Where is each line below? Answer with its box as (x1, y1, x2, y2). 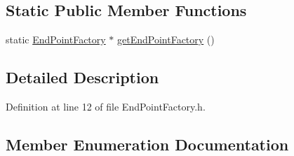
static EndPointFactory (6, 32, 106, 47)
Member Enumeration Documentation (6, 133, 289, 155)
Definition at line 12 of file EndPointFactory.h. (6, 99, 206, 113)
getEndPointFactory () (117, 32, 215, 47)
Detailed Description (6, 66, 159, 88)
